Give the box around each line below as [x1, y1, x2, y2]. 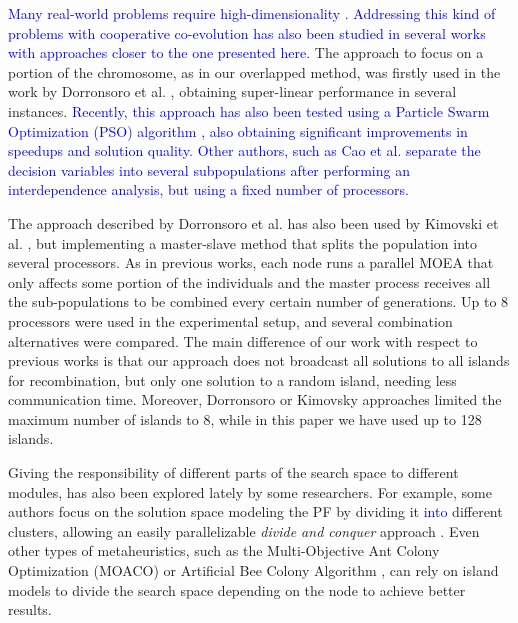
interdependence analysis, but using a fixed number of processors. [8, 179, 409, 200]
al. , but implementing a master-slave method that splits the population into [8, 232, 477, 253]
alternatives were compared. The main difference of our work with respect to [8, 330, 478, 351]
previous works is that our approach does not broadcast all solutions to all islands [8, 350, 510, 371]
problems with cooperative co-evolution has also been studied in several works [8, 22, 486, 43]
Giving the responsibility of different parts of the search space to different [8, 462, 459, 483]
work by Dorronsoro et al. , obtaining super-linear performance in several [8, 81, 457, 102]
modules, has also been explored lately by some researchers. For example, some [8, 481, 492, 502]
